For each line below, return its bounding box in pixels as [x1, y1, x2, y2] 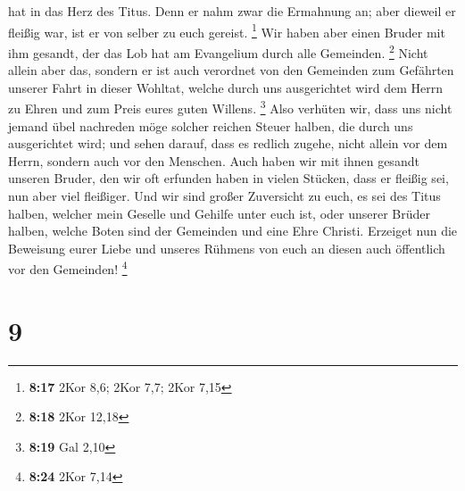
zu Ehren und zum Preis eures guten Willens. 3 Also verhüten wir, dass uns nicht [8, 96, 453, 117]
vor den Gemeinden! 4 [8, 257, 128, 278]
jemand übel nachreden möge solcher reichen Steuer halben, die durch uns [8, 116, 413, 135]
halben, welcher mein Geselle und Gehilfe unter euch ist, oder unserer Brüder [8, 204, 431, 222]
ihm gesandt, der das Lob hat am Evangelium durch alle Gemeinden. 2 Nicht [8, 40, 428, 62]
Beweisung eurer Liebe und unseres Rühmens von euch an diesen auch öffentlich [8, 238, 445, 257]
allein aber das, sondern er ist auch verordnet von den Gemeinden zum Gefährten [8, 61, 454, 79]
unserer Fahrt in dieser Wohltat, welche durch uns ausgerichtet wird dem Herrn [8, 78, 443, 96]
